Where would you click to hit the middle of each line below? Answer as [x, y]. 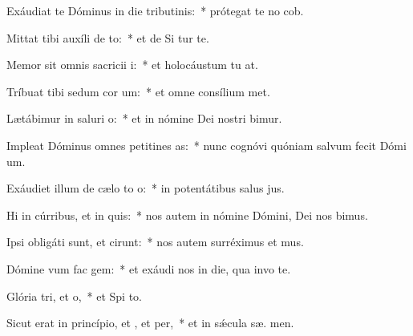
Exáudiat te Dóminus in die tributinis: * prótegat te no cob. [155, 10]
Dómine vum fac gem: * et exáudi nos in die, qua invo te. [149, 268]
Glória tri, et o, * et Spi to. [74, 296]
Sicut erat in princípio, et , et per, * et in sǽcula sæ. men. [150, 323]
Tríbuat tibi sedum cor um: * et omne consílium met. [138, 91]
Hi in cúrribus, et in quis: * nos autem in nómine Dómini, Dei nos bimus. [187, 215]
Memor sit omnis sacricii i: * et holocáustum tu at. [132, 65]
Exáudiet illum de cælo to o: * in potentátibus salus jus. [146, 188]
